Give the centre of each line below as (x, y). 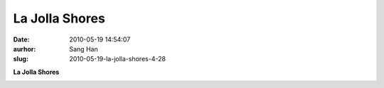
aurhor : (25, 49)
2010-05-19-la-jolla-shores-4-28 (118, 59)
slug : (21, 59)
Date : (21, 39)
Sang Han (84, 49)
